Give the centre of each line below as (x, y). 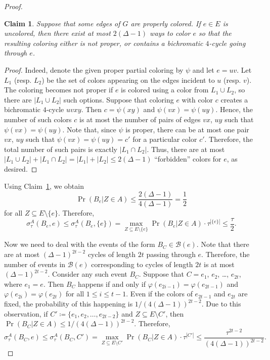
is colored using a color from (165, 90)
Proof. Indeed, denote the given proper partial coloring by (94, 69)
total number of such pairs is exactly (61, 149)
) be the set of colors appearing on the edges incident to (128, 80)
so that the (215, 33)
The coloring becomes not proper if (59, 90)
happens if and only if (112, 284)
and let (203, 69)
